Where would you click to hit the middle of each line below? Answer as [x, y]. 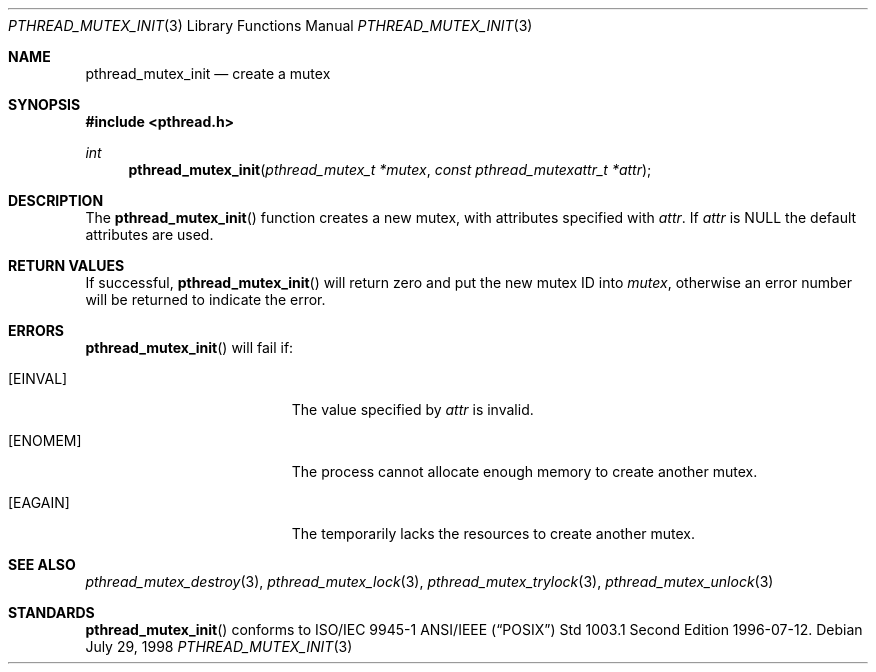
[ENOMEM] [45, 440]
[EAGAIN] [39, 502]
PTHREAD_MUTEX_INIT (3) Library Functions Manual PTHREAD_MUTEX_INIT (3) [270, 25]
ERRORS [36, 330]
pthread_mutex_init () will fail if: [189, 347]
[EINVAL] [38, 378]
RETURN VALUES [66, 265]
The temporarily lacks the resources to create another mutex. [493, 533]
